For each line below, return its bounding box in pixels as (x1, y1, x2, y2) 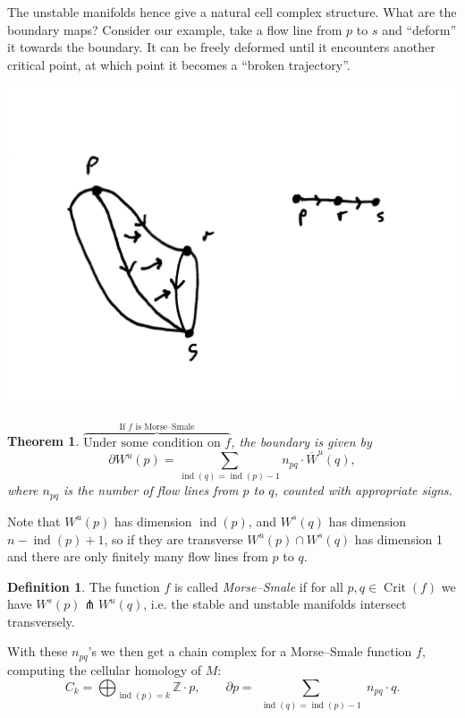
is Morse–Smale (135, 422, 195, 432)
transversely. (7, 611, 75, 630)
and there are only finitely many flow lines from (7, 547, 268, 566)
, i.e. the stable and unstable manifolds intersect (143, 594, 407, 613)
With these (7, 642, 68, 661)
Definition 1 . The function (7, 577, 160, 595)
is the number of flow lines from (63, 481, 239, 500)
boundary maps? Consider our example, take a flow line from (7, 20, 342, 38)
